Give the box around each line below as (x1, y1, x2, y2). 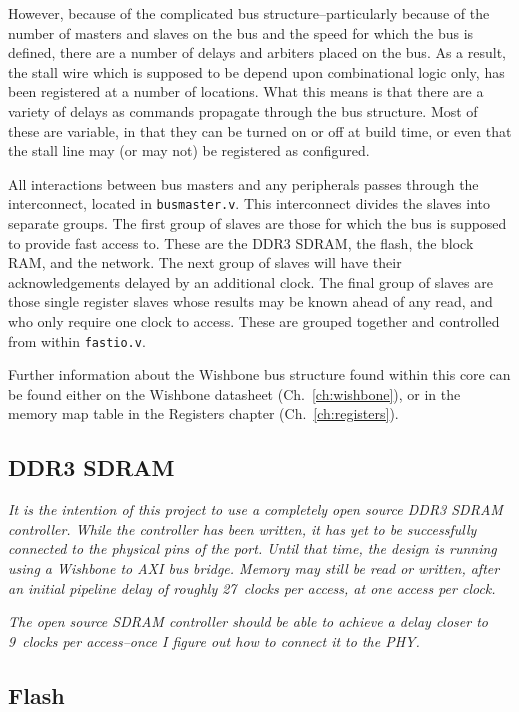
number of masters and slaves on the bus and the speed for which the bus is (8, 22, 474, 43)
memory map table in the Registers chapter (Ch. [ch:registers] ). (8, 403, 399, 424)
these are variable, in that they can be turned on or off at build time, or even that (8, 120, 512, 141)
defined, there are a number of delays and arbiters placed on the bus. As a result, (8, 42, 507, 63)
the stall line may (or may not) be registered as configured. (8, 140, 370, 161)
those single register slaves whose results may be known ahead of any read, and (8, 291, 493, 312)
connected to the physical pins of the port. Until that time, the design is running (8, 538, 497, 559)
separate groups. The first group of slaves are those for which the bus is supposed (8, 213, 507, 233)
